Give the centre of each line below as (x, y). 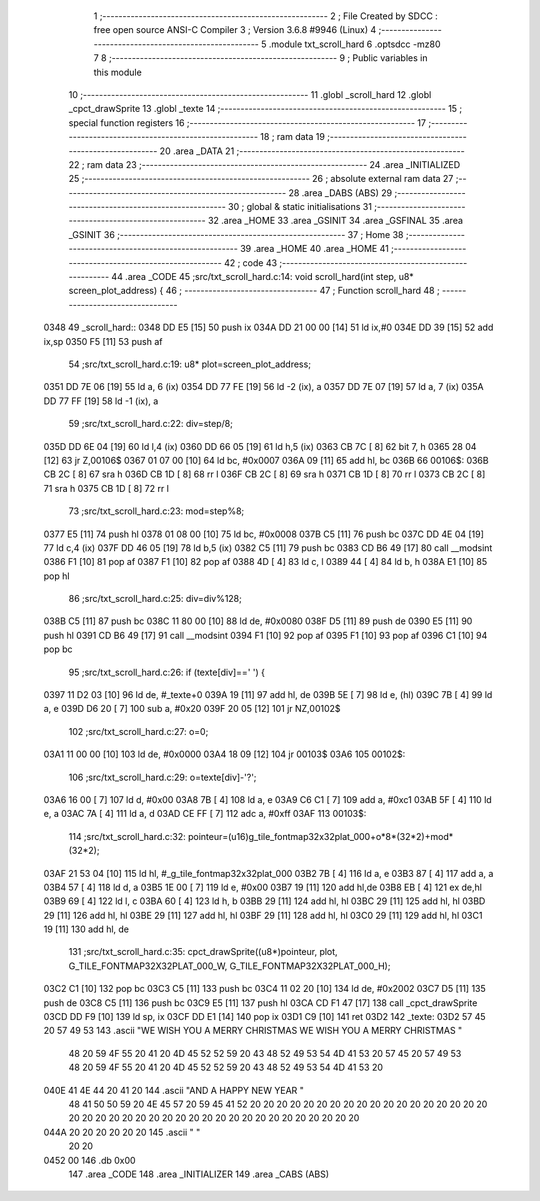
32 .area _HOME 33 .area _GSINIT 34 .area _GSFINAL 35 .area (335, 221)
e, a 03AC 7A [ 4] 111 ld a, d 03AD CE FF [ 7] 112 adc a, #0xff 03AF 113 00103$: (205, 814)
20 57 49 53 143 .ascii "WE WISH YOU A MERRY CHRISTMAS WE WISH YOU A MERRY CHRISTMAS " (253, 1031)
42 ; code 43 (250, 262)
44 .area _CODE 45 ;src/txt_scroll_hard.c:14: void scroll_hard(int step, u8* (262, 277)
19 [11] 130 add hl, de (86, 929)
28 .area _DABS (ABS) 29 (340, 192)
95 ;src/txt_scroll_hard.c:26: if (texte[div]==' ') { (166, 672)
